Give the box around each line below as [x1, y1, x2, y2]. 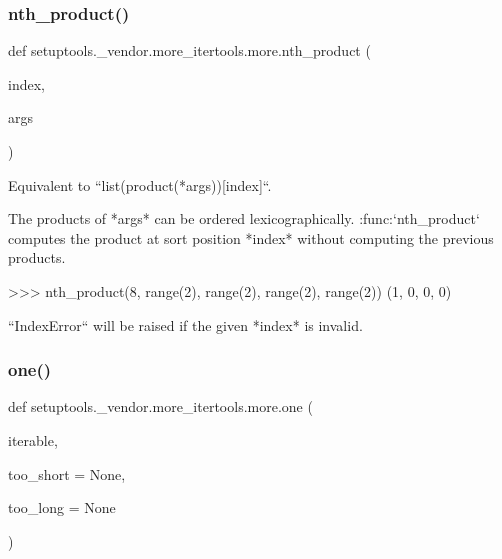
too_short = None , [8, 463, 126, 484]
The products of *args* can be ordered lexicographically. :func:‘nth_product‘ [8, 208, 480, 229]
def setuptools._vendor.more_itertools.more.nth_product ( [8, 40, 371, 61]
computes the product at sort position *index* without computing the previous [8, 227, 494, 248]
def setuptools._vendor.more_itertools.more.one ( [8, 396, 313, 417]
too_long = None [8, 497, 116, 518]
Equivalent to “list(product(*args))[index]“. [8, 174, 272, 195]
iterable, [8, 429, 58, 450]
